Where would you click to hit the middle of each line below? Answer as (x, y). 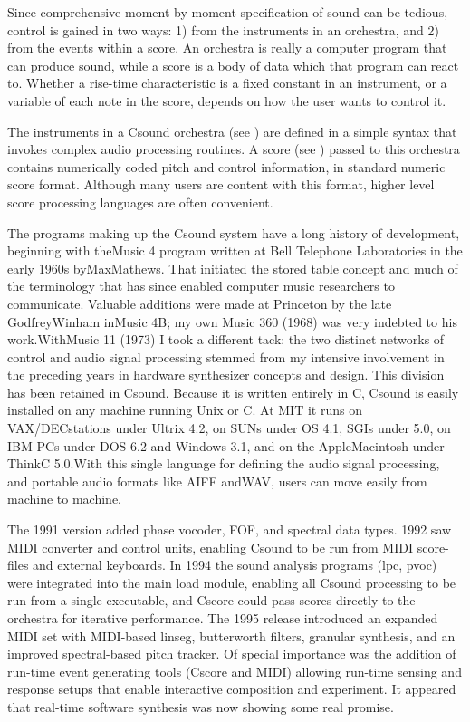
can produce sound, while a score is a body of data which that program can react (233, 65)
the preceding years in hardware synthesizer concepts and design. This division (226, 375)
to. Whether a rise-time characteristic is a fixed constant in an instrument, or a (227, 83)
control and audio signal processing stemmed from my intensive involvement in (226, 356)
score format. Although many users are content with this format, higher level (221, 184)
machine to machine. (64, 499)
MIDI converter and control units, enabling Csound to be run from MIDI (210, 547)
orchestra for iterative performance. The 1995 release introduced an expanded (223, 618)
